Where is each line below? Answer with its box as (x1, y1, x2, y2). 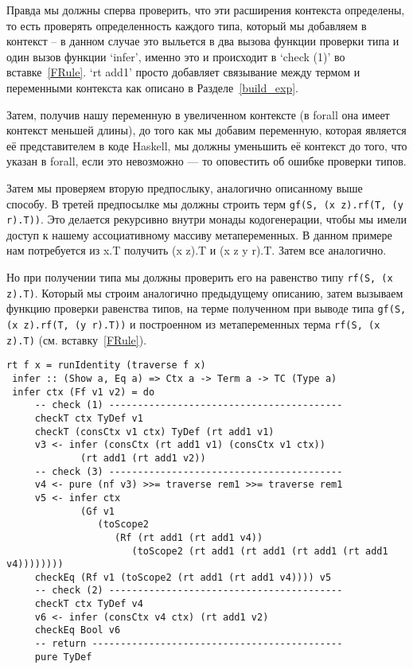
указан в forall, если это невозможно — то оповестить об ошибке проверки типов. (6, 153, 407, 169)
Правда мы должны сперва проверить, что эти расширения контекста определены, (6, 2, 405, 18)
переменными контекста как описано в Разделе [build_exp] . (6, 79, 298, 95)
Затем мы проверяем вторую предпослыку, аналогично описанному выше (6, 179, 363, 196)
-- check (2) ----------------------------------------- (34, 585, 343, 597)
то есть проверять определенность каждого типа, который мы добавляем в (6, 17, 367, 33)
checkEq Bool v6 (34, 624, 121, 636)
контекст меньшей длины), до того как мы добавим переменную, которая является (6, 122, 407, 138)
